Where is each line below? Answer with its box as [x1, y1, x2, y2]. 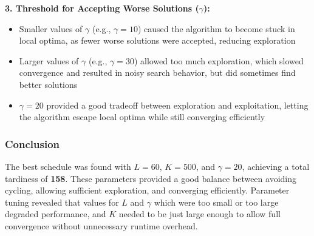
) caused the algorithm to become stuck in [137, 22, 295, 35]
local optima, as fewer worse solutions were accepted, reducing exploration [19, 34, 296, 47]
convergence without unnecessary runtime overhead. [5, 219, 198, 232]
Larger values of [19, 54, 79, 67]
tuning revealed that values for [5, 195, 119, 208]
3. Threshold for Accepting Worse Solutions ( [5, 2, 199, 14]
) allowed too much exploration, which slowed [134, 54, 304, 67]
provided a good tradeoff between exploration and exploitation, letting [46, 98, 309, 111]
